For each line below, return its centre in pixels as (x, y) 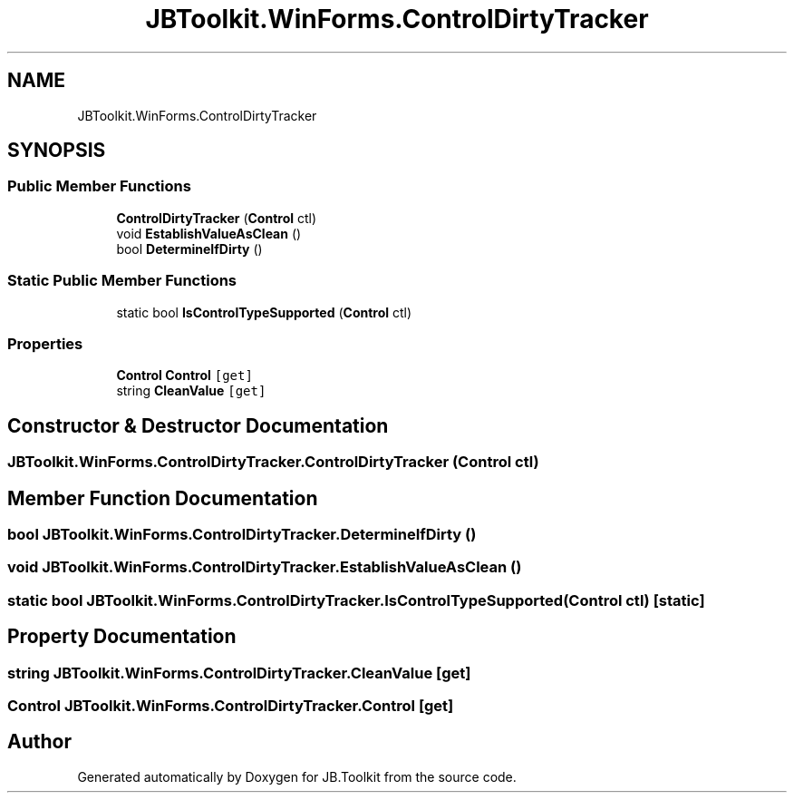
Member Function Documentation (163, 498)
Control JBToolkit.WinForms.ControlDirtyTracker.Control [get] (231, 705)
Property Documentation (122, 637)
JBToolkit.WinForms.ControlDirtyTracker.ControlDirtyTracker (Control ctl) (273, 462)
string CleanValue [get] (191, 391)
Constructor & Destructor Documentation (198, 425)
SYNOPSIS (57, 151)
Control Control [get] (184, 376)
